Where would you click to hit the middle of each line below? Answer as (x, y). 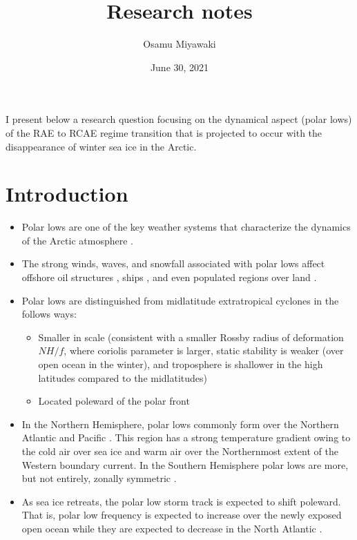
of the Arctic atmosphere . (77, 240)
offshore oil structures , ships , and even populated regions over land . (169, 277)
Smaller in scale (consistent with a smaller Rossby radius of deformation (191, 337)
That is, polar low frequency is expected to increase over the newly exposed (182, 515)
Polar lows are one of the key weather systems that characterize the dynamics (186, 227)
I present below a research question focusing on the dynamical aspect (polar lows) (179, 119)
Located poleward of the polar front (114, 401)
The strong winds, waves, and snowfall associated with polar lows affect (173, 263)
